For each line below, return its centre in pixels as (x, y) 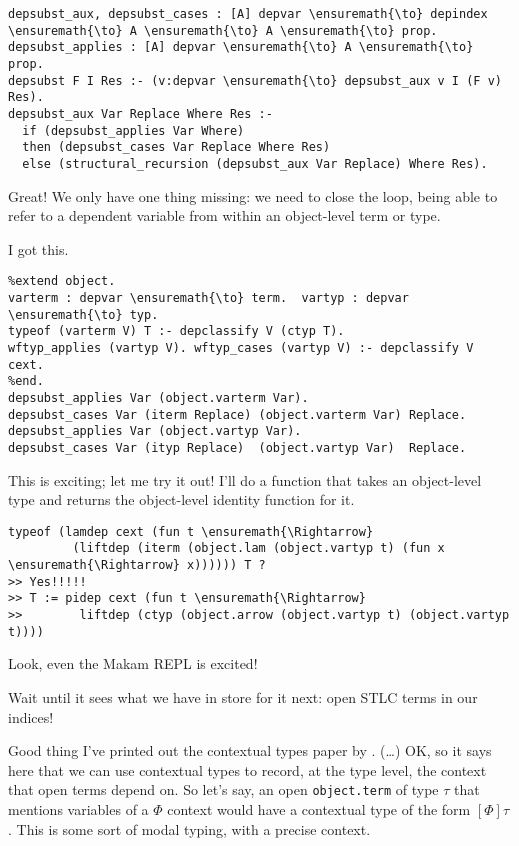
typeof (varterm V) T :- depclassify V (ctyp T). (176, 331)
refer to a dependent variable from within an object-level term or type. (224, 215)
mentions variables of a (78, 808)
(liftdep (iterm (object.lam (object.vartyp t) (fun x (258, 548)
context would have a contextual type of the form (319, 808)
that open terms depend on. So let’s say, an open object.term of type (223, 789)
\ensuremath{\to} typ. (83, 314)
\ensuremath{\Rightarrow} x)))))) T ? (137, 565)
